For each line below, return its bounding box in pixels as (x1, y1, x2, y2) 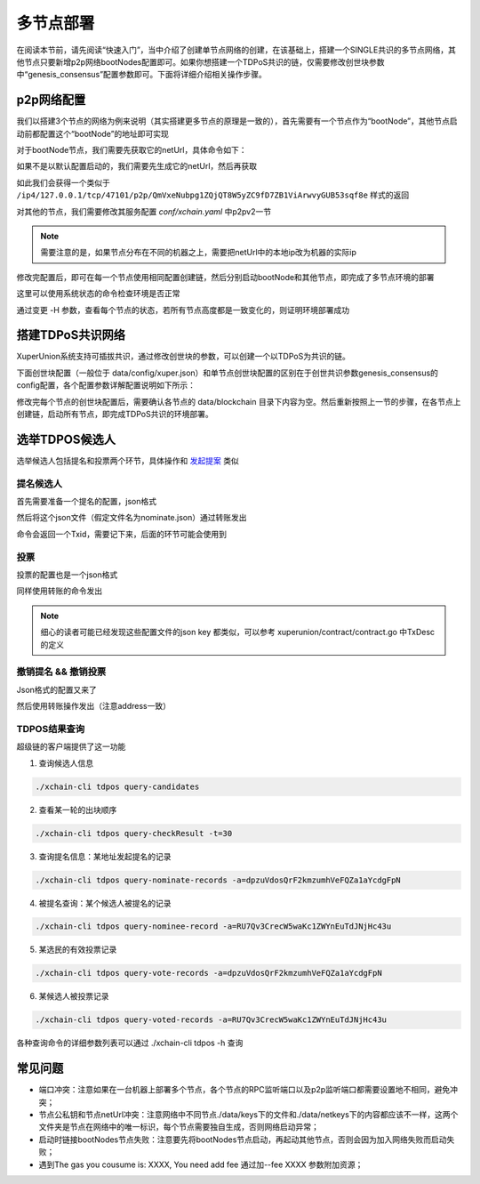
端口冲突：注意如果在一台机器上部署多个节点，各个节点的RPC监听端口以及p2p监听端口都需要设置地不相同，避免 (38, 1084, 451, 1095)
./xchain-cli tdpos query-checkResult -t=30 (35, 828, 233, 838)
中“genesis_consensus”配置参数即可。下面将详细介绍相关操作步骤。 (16, 69, 267, 80)
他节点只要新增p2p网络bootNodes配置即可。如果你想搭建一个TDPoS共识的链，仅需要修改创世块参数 (16, 56, 386, 67)
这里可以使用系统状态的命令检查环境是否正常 (16, 288, 180, 299)
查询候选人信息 (38, 757, 93, 769)
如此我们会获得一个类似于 (16, 177, 110, 188)
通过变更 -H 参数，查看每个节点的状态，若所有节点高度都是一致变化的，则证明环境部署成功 (16, 304, 350, 315)
